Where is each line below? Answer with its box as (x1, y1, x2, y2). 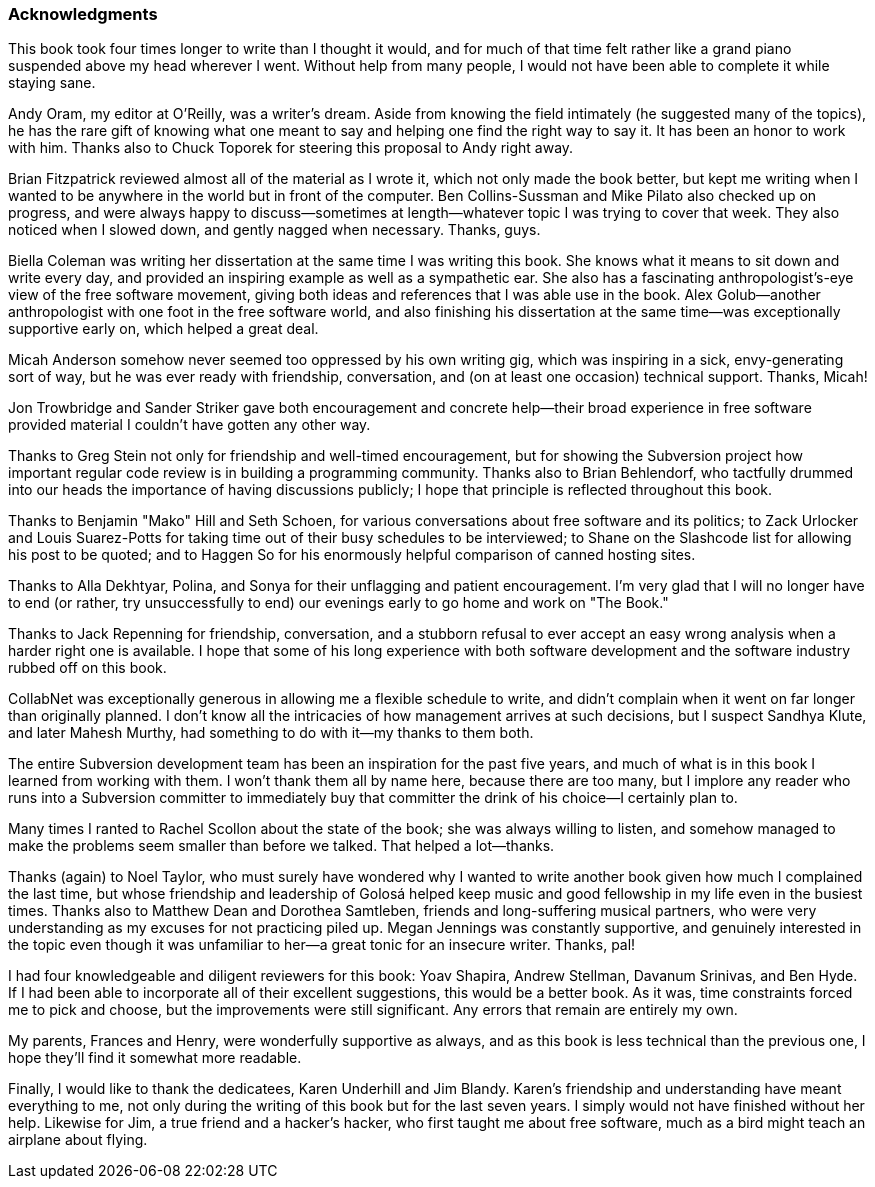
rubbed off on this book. (8, 659, 167, 677)
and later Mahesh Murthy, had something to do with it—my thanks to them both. (8, 724, 534, 742)
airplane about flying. (8, 1131, 148, 1149)
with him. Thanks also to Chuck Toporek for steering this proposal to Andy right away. (8, 139, 574, 157)
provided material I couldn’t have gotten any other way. (8, 416, 371, 434)
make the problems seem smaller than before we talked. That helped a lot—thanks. (8, 837, 555, 855)
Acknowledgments (8, 4, 158, 24)
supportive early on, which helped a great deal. (8, 320, 319, 338)
